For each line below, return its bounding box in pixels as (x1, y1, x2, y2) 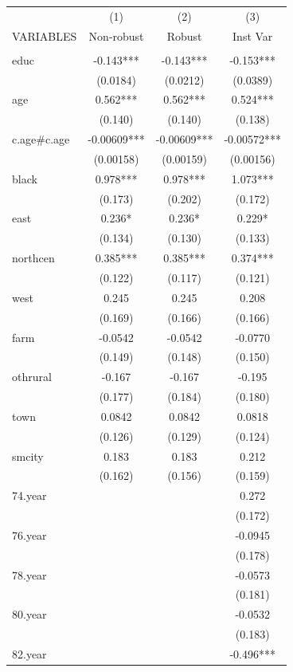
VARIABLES (12, 27, 77, 44)
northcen (12, 250, 55, 266)
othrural (12, 368, 52, 385)
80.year (12, 606, 47, 623)
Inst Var (232, 27, 273, 44)
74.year (12, 487, 47, 504)
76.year (12, 526, 47, 543)
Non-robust (88, 27, 144, 44)
